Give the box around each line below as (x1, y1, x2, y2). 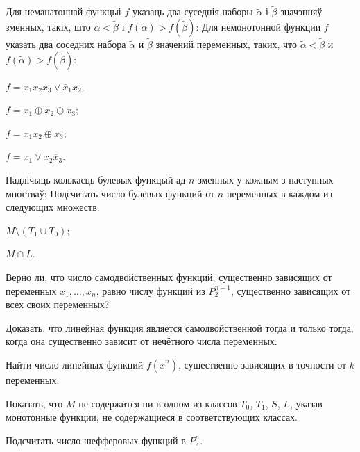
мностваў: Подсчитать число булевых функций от (6, 186, 215, 200)
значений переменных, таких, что (155, 37, 297, 51)
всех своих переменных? (6, 297, 110, 312)
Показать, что (6, 396, 63, 410)
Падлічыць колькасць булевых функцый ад (6, 172, 186, 186)
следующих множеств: (6, 200, 100, 214)
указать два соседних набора (6, 37, 126, 51)
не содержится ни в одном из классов (78, 396, 237, 410)
